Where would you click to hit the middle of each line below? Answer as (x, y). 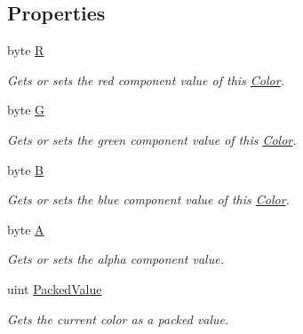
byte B (26, 169)
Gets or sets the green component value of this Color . (152, 139)
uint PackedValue (55, 288)
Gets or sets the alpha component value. (116, 259)
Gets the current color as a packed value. (118, 318)
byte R (26, 50)
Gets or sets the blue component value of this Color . (148, 199)
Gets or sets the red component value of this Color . (146, 80)
